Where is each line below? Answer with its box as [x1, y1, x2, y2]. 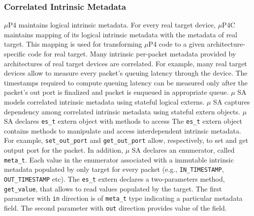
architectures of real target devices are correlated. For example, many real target [4, 58, 247, 68]
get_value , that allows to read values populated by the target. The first [4, 183, 222, 193]
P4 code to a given [148, 39, 205, 49]
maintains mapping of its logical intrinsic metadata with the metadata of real [4, 29, 237, 39]
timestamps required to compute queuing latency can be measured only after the [4, 77, 248, 87]
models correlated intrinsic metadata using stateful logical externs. [4, 96, 205, 107]
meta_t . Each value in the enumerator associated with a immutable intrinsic [4, 154, 234, 164]
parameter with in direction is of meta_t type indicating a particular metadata [4, 193, 243, 203]
